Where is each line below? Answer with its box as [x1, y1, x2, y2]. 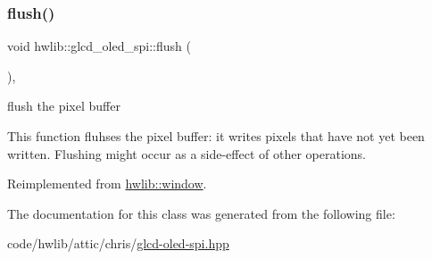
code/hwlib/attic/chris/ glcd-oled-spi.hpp [7, 234, 229, 253]
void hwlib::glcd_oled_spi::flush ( [7, 37, 191, 55]
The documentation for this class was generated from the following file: [7, 204, 395, 222]
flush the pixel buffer [7, 96, 120, 115]
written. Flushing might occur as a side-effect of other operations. [7, 144, 366, 163]
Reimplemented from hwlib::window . [7, 174, 207, 193]
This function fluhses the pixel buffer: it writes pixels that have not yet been [7, 127, 425, 145]
